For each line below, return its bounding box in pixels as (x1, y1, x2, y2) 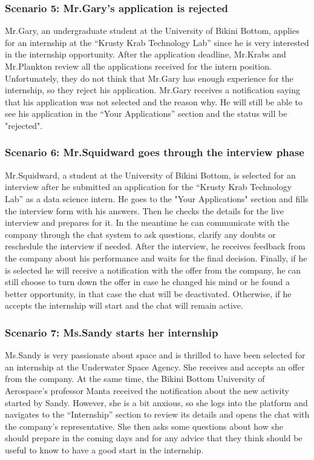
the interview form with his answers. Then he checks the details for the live (5, 204, 284, 217)
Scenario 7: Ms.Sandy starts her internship (5, 324, 218, 340)
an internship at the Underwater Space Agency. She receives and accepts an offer (5, 360, 305, 373)
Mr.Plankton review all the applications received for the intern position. (5, 60, 272, 72)
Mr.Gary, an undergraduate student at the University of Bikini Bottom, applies (5, 24, 299, 37)
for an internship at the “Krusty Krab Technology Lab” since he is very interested (5, 36, 309, 48)
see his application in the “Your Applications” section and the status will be (5, 107, 287, 120)
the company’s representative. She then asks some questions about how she (5, 419, 283, 432)
